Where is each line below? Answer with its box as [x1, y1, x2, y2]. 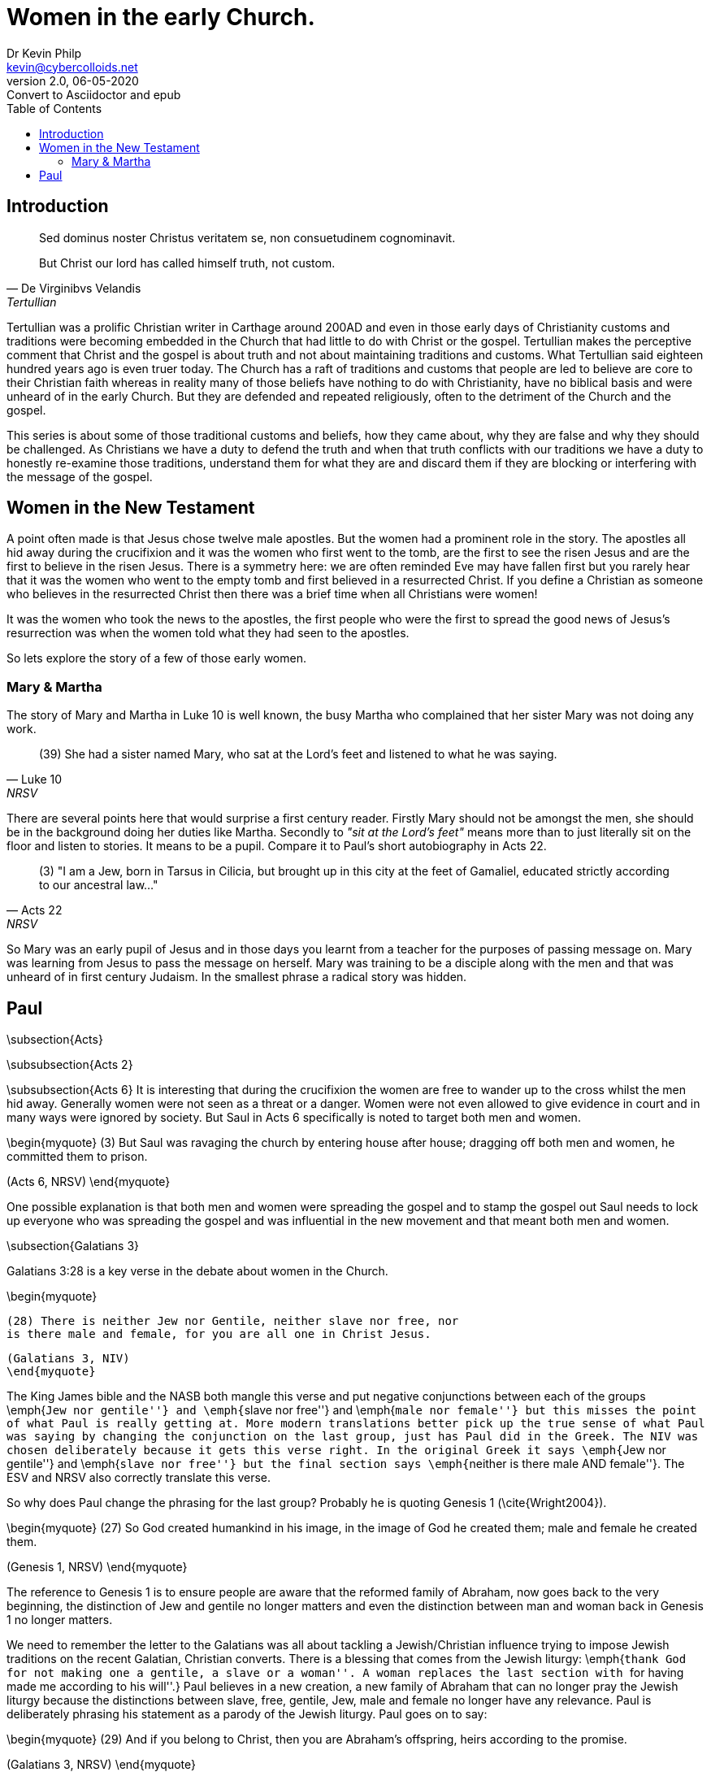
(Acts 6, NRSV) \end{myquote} [7, 1175, 171, 1189]
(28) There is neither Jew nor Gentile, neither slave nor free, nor [7, 1314, 459, 1328]
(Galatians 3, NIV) [7, 1352, 130, 1366]
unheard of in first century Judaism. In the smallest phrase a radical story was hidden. [7, 970, 467, 984]
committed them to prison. [7, 1149, 148, 1164]
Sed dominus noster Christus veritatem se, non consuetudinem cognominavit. [39, 230, 456, 245]
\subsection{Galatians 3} [7, 1239, 140, 1253]
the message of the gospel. [7, 469, 153, 484]
